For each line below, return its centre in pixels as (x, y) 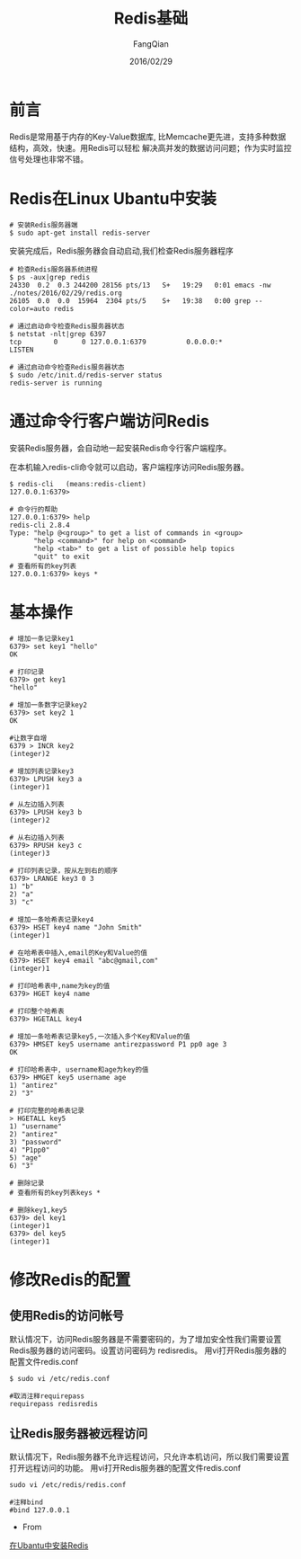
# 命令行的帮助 (34, 509)
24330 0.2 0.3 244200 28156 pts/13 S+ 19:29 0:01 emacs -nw (140, 285)
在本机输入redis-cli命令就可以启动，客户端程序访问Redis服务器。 (129, 467)
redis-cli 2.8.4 (40, 525)
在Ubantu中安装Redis (49, 1546)
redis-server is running (56, 383)
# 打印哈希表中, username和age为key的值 (79, 1069)
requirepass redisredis (54, 1403)
